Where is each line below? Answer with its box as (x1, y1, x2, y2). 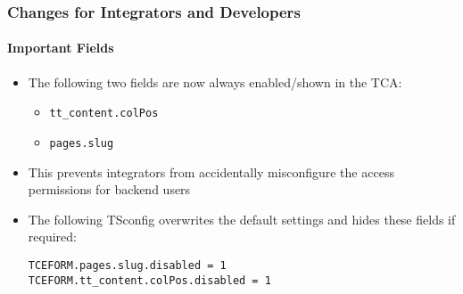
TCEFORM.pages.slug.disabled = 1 (28, 258, 227, 272)
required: (28, 227, 77, 246)
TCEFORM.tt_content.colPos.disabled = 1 (28, 274, 271, 287)
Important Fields (7, 38, 114, 57)
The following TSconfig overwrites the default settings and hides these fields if (28, 209, 456, 228)
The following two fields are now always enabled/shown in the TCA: (28, 72, 402, 91)
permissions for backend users (28, 180, 191, 199)
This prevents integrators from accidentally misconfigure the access (28, 162, 394, 181)
